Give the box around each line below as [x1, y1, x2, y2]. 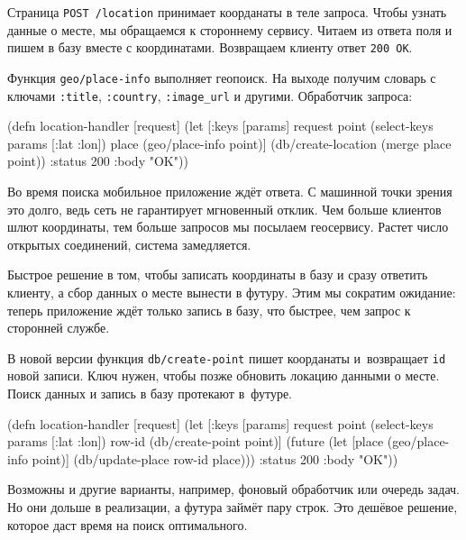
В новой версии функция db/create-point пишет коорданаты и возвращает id [7, 348, 446, 367]
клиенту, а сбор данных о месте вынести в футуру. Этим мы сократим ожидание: [7, 282, 456, 301]
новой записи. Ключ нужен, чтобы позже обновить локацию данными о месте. [7, 366, 440, 385]
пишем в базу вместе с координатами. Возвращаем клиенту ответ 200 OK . [7, 38, 413, 57]
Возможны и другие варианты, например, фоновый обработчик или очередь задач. [7, 480, 460, 499]
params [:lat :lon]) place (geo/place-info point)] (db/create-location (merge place [7, 133, 452, 152]
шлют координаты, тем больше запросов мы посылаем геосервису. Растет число [7, 217, 449, 236]
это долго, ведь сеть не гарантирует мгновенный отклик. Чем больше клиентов [7, 199, 442, 218]
